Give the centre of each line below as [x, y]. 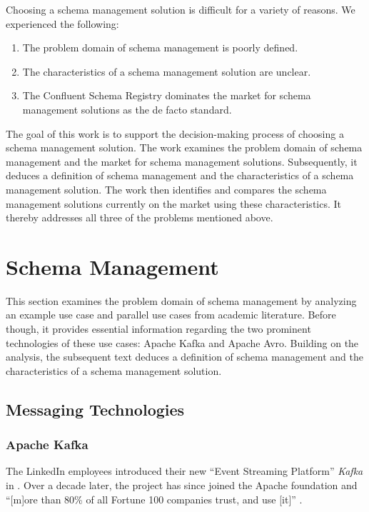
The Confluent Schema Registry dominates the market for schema [167, 95]
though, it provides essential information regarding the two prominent [158, 329]
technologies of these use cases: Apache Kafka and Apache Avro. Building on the [182, 342]
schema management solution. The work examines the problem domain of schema [184, 147]
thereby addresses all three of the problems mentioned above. [140, 217]
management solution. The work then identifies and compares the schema [166, 189]
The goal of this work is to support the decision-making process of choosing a [175, 133]
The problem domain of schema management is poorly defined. [160, 47]
